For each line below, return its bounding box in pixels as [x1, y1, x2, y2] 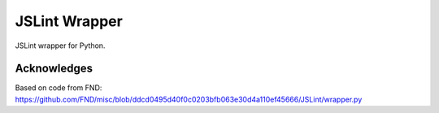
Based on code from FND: [15, 83, 102, 93]
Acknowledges [15, 62, 93, 76]
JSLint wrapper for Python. [15, 41, 106, 50]
